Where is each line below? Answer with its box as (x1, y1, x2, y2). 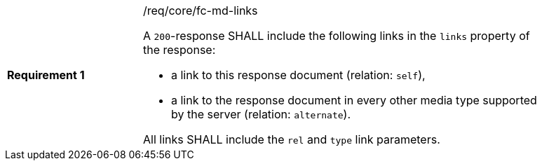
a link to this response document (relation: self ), (171, 68, 426, 82)
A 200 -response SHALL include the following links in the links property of (143, 29, 530, 43)
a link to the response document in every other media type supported (171, 93, 537, 107)
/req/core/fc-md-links (143, 4, 258, 18)
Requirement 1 (7, 68, 85, 82)
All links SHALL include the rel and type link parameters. (143, 132, 440, 146)
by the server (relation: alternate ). (171, 107, 351, 121)
